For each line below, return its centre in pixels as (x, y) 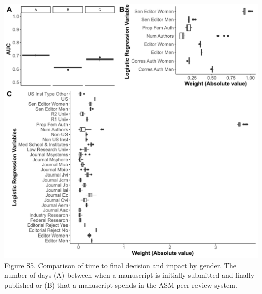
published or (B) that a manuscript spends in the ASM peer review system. (121, 285)
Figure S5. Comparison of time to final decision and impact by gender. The (120, 265)
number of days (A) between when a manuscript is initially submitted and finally (129, 275)
